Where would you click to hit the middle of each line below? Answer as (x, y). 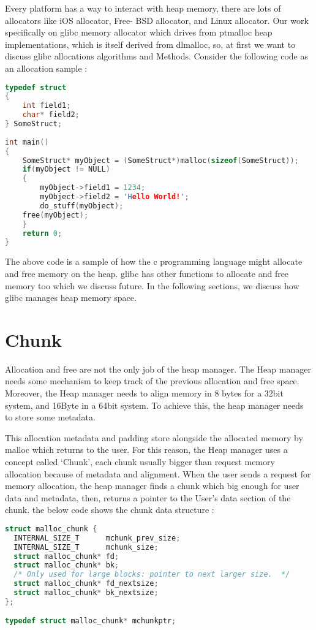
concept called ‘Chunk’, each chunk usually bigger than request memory (140, 461)
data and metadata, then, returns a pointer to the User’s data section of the (148, 497)
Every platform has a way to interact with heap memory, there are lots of (143, 8)
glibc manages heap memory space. (71, 298)
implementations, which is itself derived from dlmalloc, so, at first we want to (150, 44)
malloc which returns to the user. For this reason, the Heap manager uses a (146, 450)
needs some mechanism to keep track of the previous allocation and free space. (152, 381)
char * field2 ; (51, 115)
